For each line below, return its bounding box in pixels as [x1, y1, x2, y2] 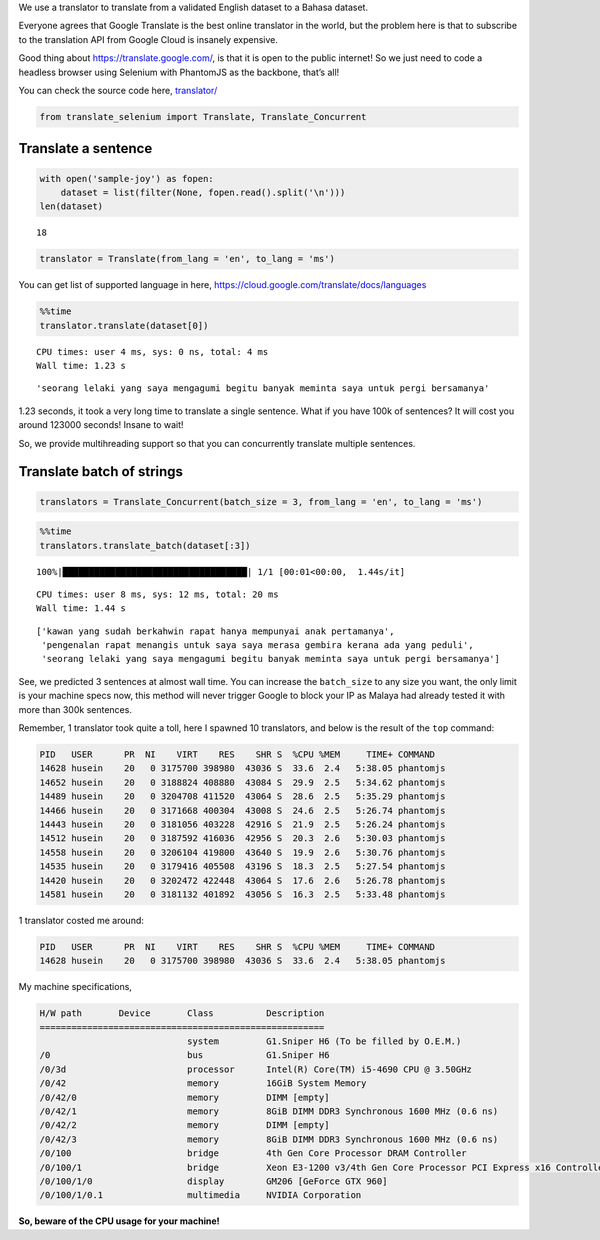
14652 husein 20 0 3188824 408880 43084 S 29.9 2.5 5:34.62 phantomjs [39, 776, 446, 788]
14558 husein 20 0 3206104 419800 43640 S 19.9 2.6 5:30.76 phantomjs [39, 846, 446, 858]
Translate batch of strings [18, 463, 184, 480]
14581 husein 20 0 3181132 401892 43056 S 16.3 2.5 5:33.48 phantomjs [39, 888, 446, 900]
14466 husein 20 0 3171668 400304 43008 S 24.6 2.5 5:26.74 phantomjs [39, 805, 446, 816]
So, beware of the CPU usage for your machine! [18, 1215, 220, 1227]
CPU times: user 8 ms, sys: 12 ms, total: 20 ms [36, 588, 279, 600]
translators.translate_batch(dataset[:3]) [39, 540, 251, 551]
